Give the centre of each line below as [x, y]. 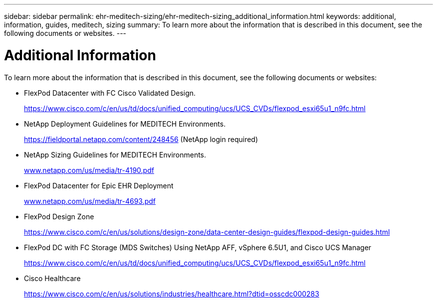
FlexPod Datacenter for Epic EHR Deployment [99, 185]
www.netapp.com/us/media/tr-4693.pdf [90, 201]
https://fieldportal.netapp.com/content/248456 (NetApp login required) [141, 139]
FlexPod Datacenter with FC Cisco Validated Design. [110, 93]
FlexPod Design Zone [59, 216]
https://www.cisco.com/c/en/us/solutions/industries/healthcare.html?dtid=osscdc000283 [172, 294]
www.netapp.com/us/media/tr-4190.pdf [89, 170]
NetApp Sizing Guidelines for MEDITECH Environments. [115, 154]
